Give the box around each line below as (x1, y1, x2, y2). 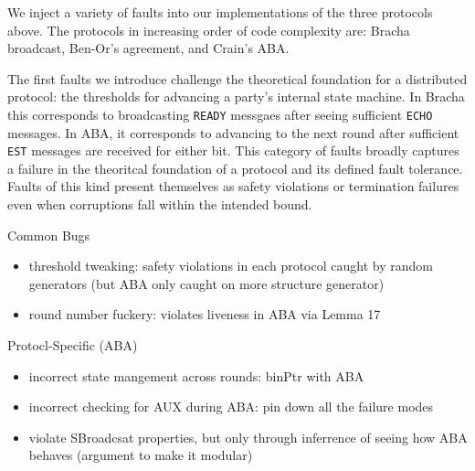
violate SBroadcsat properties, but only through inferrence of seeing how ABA (28, 427, 468, 446)
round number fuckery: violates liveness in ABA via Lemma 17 (28, 305, 381, 324)
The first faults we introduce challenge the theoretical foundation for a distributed (7, 69, 468, 88)
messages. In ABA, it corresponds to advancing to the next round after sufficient (7, 123, 459, 142)
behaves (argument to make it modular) (28, 445, 253, 465)
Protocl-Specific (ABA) (7, 336, 138, 355)
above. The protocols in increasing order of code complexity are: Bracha (7, 20, 410, 39)
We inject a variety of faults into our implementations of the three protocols (7, 3, 433, 21)
